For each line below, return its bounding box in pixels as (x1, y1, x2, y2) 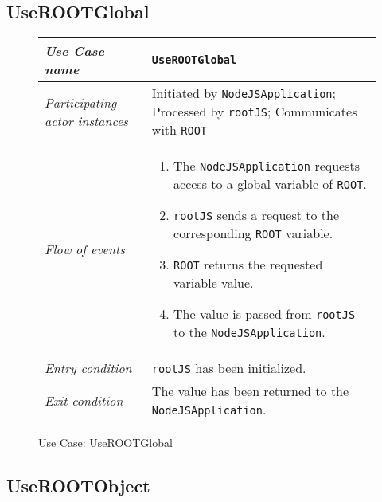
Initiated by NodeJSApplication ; (151, 84, 337, 103)
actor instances (45, 111, 128, 130)
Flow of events (45, 239, 125, 258)
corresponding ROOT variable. (173, 224, 333, 243)
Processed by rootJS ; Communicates (151, 102, 357, 121)
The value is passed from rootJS (173, 304, 356, 324)
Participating (45, 92, 117, 112)
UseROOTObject (6, 473, 150, 498)
